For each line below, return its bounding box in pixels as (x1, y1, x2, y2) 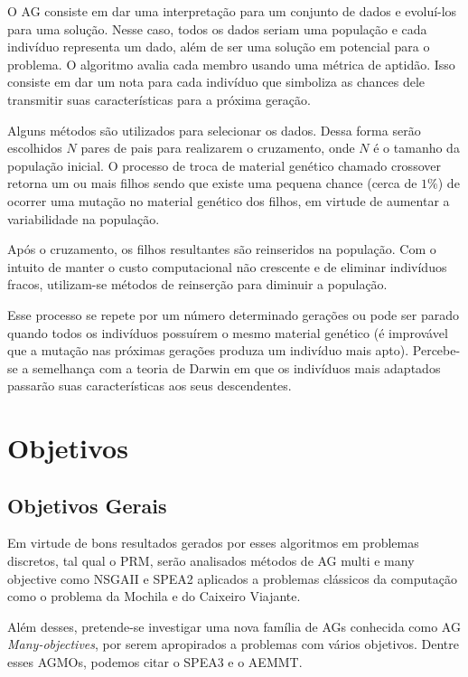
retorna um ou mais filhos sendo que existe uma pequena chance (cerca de (7, 174, 417, 193)
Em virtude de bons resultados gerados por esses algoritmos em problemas (7, 533, 419, 552)
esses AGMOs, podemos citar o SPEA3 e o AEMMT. (7, 653, 303, 672)
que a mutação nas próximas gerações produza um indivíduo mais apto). (7, 341, 409, 360)
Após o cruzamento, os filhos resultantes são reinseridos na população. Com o (7, 240, 436, 259)
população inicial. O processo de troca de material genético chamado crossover (7, 155, 441, 174)
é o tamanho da (373, 138, 460, 157)
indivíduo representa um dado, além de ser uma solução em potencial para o (7, 37, 430, 56)
